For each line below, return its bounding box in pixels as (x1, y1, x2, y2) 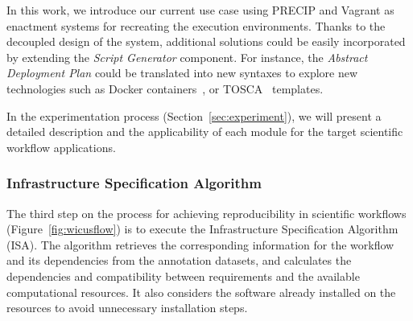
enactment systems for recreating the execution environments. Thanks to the (6, 17, 386, 34)
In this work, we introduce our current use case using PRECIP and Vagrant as (6, 2, 394, 18)
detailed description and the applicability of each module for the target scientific (6, 123, 403, 140)
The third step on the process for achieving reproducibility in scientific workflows (6, 204, 407, 221)
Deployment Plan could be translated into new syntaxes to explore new (6, 64, 358, 81)
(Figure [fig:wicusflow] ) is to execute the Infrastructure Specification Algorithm (6, 220, 399, 237)
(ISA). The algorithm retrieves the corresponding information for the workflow (6, 236, 394, 253)
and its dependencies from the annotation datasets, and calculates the (6, 252, 352, 269)
